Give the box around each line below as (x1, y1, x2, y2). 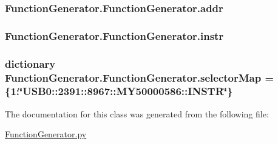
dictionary (5, 56, 56, 71)
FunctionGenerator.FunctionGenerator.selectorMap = (5, 70, 274, 85)
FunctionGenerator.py (5, 128, 87, 140)
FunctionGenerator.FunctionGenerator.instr (5, 28, 224, 43)
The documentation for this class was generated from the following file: (5, 107, 269, 120)
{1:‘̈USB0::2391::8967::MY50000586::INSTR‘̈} (5, 83, 233, 99)
